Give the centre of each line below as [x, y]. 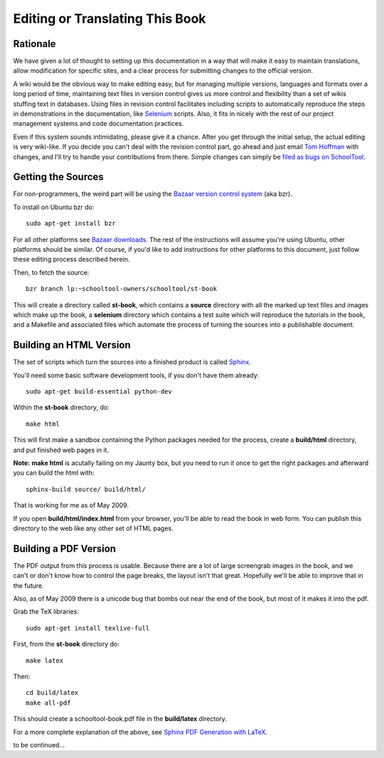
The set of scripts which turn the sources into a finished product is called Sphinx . [132, 362]
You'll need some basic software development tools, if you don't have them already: [136, 375]
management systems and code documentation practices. [98, 124]
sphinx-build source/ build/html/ [86, 489]
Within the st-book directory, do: [61, 407]
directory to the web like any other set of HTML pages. [93, 528]
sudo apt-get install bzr [71, 223]
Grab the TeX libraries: [46, 611]
